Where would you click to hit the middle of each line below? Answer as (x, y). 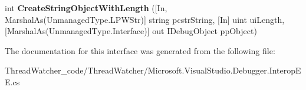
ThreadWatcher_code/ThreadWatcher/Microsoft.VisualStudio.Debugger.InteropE (153, 70)
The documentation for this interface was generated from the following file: (140, 50)
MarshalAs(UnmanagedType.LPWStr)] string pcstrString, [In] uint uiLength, (145, 19)
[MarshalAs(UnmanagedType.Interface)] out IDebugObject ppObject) (131, 31)
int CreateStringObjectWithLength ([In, (86, 8)
